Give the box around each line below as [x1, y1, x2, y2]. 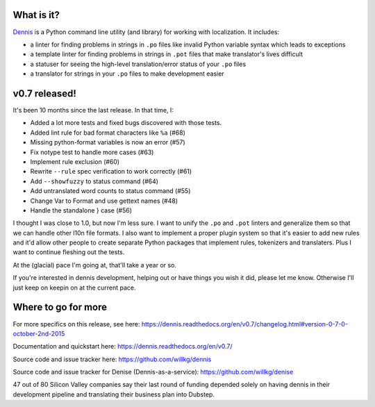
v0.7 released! [12, 88, 76, 99]
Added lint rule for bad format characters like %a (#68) [30, 128, 185, 137]
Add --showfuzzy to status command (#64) [30, 177, 159, 185]
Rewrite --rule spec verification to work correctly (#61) [30, 167, 192, 176]
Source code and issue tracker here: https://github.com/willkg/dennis [12, 355, 212, 363]
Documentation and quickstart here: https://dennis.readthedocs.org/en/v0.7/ [12, 342, 233, 351]
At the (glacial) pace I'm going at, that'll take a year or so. [12, 260, 177, 269]
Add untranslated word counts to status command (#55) [30, 187, 191, 195]
